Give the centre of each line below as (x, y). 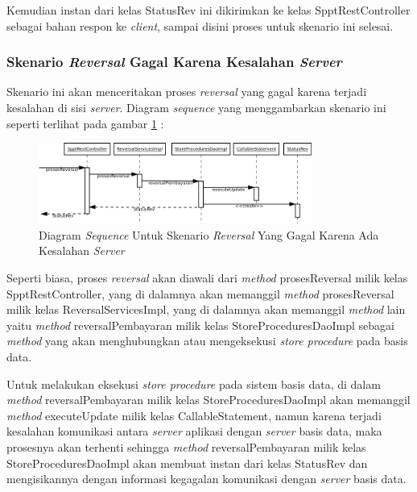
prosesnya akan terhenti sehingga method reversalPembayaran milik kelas (186, 446)
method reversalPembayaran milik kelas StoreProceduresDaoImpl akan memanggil (208, 400)
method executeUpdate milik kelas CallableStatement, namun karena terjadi (194, 415)
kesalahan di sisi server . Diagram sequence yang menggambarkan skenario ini (196, 107)
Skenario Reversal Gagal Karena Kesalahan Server (174, 62)
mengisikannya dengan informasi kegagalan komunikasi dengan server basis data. (206, 479)
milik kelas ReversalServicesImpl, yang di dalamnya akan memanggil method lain (206, 309)
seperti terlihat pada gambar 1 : (85, 123)
